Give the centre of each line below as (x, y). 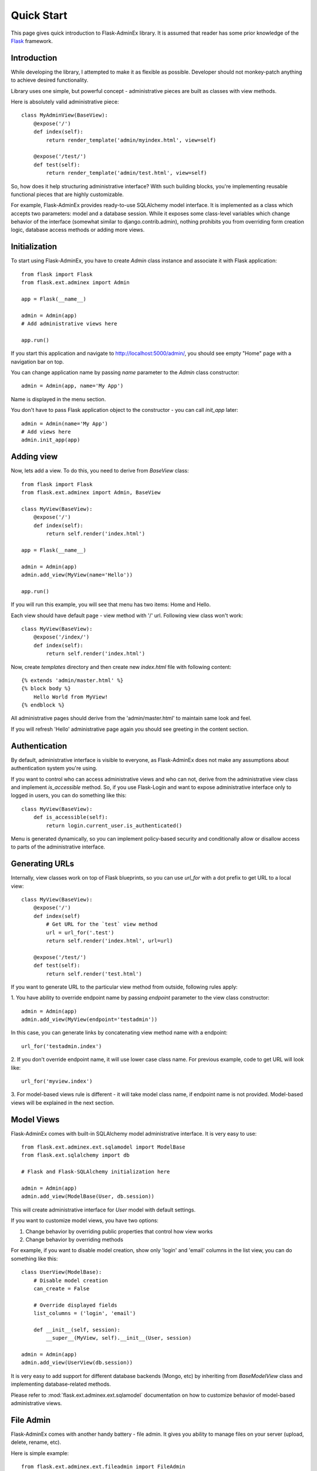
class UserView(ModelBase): (62, 1272)
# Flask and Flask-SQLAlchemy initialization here (96, 1172)
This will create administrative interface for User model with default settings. (103, 1210)
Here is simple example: (40, 1453)
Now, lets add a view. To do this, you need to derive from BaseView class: (100, 471)
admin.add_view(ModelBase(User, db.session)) (88, 1197)
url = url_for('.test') (80, 932)
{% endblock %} (43, 705)
